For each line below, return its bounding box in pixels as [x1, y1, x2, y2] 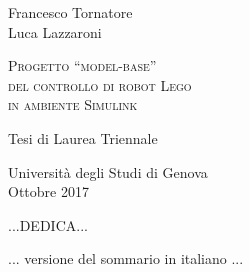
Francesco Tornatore [8, 2, 133, 22]
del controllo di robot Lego [8, 74, 192, 95]
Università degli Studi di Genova [8, 161, 208, 182]
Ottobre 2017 [8, 181, 89, 202]
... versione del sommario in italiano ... [8, 248, 244, 269]
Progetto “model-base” [8, 55, 157, 76]
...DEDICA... [8, 214, 88, 235]
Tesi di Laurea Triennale [8, 127, 158, 148]
